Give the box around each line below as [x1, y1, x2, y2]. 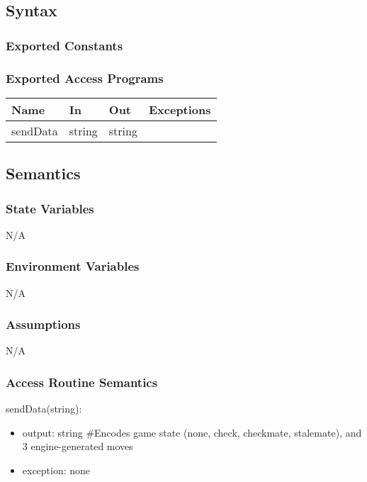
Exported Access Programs [6, 69, 164, 86]
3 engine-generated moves [22, 439, 133, 454]
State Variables [6, 199, 94, 217]
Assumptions [6, 315, 81, 333]
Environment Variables [6, 257, 140, 275]
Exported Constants [6, 36, 123, 54]
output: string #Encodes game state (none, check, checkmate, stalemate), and [22, 425, 362, 439]
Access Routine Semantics [6, 373, 158, 391]
